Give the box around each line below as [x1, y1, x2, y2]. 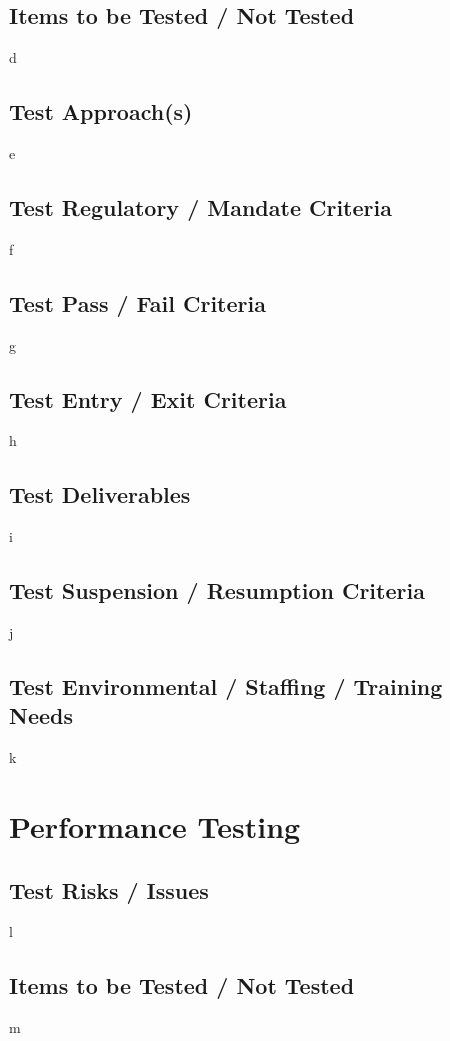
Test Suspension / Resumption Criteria [9, 575, 425, 606]
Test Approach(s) [9, 96, 193, 127]
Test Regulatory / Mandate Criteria [9, 191, 392, 222]
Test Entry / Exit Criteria [9, 383, 287, 414]
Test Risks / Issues [9, 874, 209, 905]
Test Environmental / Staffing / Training [9, 670, 443, 701]
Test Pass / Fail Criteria [9, 287, 266, 318]
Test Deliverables [9, 479, 191, 510]
